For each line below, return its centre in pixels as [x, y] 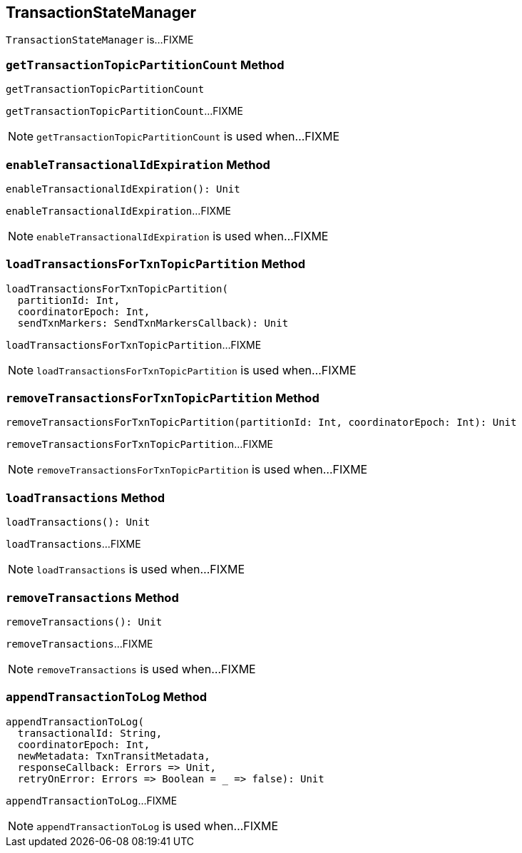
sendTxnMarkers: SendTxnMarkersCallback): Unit [153, 323]
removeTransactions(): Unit [84, 622]
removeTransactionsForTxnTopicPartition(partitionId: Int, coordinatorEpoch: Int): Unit [261, 423]
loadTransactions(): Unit [78, 522]
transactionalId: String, [90, 733]
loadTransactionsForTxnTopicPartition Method [155, 264]
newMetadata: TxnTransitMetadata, [114, 756]
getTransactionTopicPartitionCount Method [145, 65]
